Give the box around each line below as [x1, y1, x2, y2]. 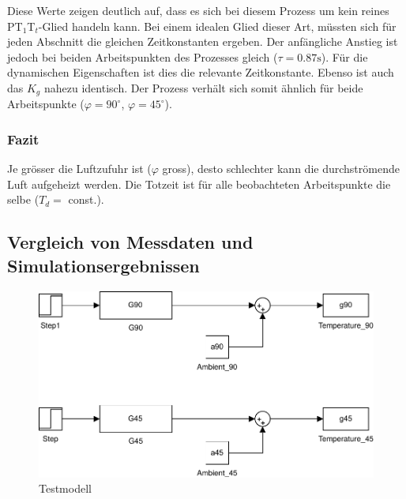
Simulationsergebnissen [7, 253, 200, 277]
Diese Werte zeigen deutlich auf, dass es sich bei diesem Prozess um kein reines [7, 2, 389, 18]
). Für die [321, 48, 368, 65]
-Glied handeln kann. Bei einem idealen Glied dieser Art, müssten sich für [38, 17, 397, 34]
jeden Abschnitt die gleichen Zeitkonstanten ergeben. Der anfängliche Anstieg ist [7, 33, 398, 50]
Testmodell [39, 480, 92, 497]
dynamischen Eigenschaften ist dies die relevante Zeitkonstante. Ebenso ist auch [7, 64, 394, 81]
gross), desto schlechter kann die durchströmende [162, 160, 400, 177]
